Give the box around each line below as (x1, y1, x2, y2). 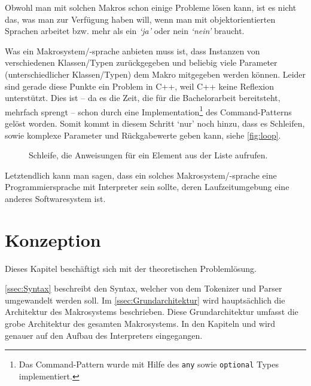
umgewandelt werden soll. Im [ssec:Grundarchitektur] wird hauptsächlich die (5, 293, 285, 306)
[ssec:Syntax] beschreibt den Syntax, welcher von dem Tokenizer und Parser (5, 282, 282, 295)
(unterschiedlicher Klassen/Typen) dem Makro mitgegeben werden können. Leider (5, 68, 306, 80)
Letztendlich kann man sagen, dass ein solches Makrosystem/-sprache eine (5, 169, 277, 181)
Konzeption (5, 227, 101, 252)
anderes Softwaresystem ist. (5, 192, 106, 204)
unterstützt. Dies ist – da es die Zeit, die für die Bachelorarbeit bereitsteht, (5, 91, 280, 104)
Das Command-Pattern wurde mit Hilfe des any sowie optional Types (19, 358, 279, 370)
